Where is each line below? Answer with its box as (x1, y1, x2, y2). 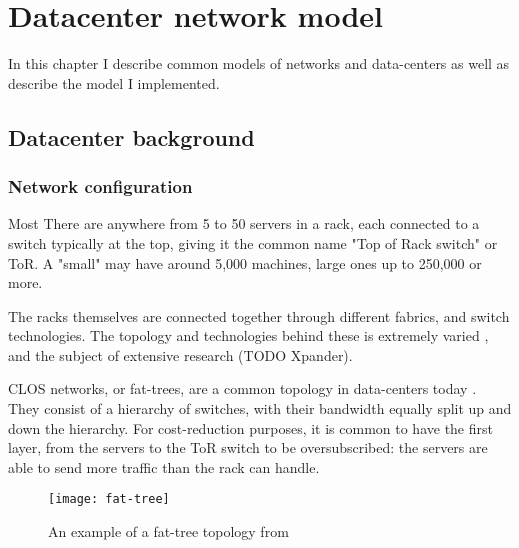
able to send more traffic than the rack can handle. (8, 456, 320, 477)
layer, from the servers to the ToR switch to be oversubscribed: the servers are (8, 437, 488, 458)
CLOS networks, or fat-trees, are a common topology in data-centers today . (8, 378, 477, 399)
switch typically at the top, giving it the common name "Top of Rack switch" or (8, 232, 498, 253)
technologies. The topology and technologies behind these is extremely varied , (8, 325, 489, 346)
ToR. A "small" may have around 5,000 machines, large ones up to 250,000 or (8, 252, 482, 273)
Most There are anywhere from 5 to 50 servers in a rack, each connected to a (8, 213, 480, 234)
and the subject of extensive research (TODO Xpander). (8, 344, 353, 365)
